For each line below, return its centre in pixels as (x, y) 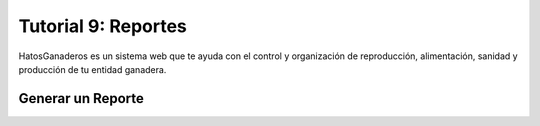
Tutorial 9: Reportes (102, 26)
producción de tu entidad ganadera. (92, 69)
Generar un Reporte (81, 98)
